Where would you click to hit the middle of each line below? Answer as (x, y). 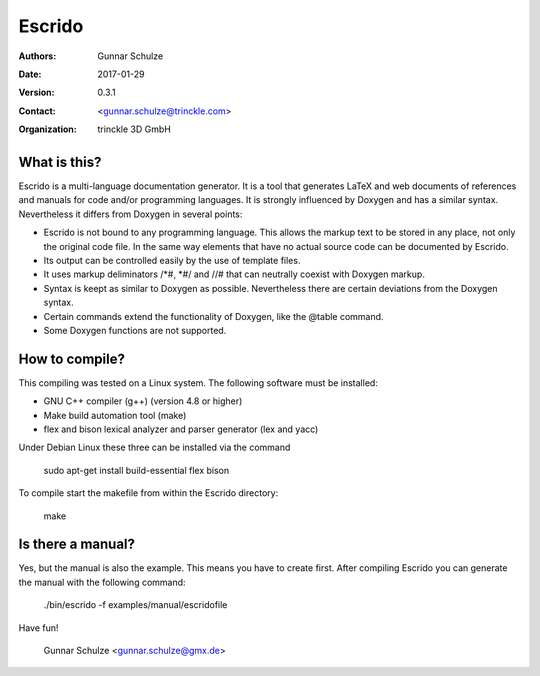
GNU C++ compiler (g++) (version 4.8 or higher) (143, 401)
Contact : (37, 111)
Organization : (47, 129)
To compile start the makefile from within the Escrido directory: (148, 493)
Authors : (37, 56)
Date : (30, 74)
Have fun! (38, 627)
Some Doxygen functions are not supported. (135, 330)
